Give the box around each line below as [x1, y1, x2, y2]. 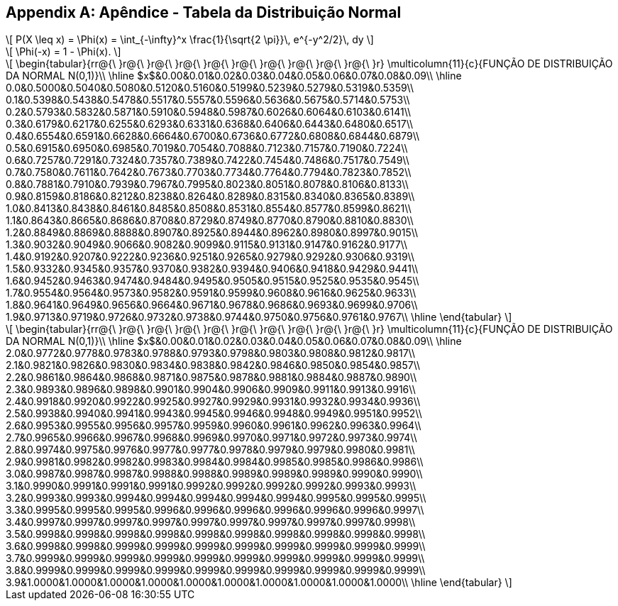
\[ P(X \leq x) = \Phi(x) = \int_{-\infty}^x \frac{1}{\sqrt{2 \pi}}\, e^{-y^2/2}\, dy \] [6, 33, 374, 46]
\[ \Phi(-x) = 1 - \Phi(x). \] [6, 45, 121, 58]
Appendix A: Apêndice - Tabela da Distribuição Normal [6, 4, 402, 21]
